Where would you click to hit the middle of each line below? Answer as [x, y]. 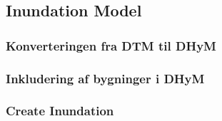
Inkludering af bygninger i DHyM [105, 78]
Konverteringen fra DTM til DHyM [111, 45]
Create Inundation [60, 111]
